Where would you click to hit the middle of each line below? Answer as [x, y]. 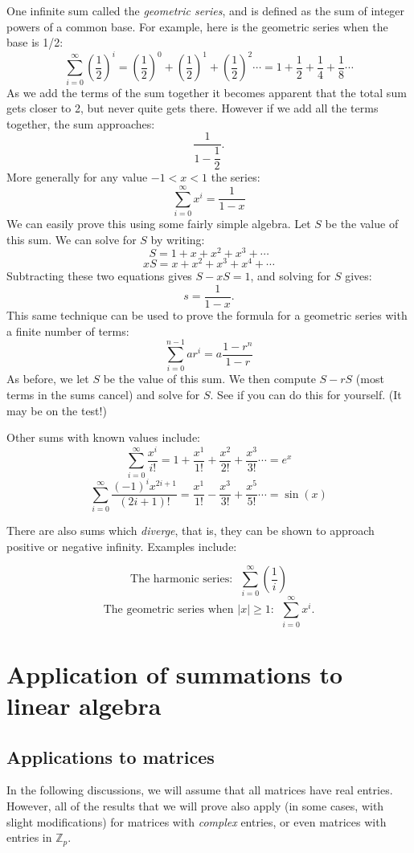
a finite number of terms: [68, 331]
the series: [236, 177]
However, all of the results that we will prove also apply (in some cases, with [195, 805]
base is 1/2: [35, 42]
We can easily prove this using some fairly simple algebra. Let [159, 224]
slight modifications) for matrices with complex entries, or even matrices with [197, 821]
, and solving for [291, 276]
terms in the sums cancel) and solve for [103, 394]
